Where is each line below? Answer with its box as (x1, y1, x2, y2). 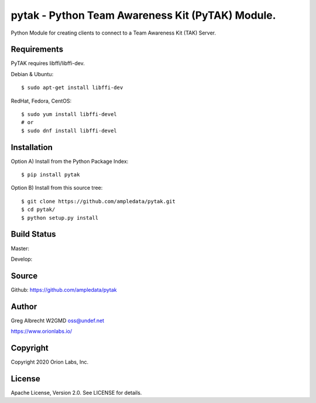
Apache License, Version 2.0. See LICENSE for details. (11, 389, 142, 396)
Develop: (11, 255, 33, 262)
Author (11, 302, 37, 312)
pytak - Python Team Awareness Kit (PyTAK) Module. (11, 9, 276, 22)
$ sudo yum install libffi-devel (21, 111, 117, 118)
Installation (11, 142, 53, 152)
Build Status (11, 229, 56, 240)
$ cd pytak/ (21, 206, 56, 213)
